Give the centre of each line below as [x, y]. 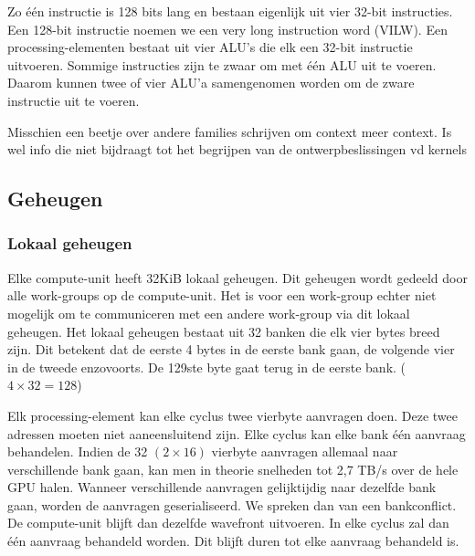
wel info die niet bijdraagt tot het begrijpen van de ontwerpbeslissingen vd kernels [237, 149]
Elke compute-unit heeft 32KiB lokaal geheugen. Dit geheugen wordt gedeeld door [237, 277]
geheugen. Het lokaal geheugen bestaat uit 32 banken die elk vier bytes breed [224, 331]
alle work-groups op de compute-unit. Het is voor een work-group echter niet [222, 295]
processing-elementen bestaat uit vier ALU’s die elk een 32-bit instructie [210, 47]
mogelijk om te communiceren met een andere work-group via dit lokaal [209, 313]
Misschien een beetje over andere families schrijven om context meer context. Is [230, 131]
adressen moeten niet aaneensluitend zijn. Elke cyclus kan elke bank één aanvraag [237, 433]
